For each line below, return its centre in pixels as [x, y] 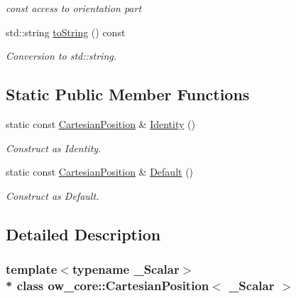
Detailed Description [83, 234]
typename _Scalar [126, 269]
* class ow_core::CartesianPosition [108, 285]
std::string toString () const [66, 32]
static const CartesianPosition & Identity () [100, 123]
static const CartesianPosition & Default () [100, 172]
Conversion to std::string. [61, 56]
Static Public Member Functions [128, 94]
